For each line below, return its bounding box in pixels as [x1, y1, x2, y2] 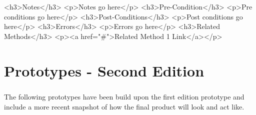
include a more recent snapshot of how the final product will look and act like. [4, 101, 244, 111]
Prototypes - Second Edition [4, 60, 204, 80]
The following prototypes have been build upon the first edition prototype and [4, 91, 244, 102]
